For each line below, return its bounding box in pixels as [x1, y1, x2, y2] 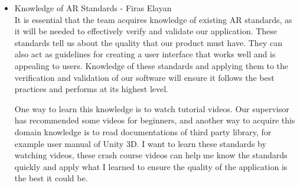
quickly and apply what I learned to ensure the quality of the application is [14, 160, 288, 172]
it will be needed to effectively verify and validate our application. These [14, 25, 278, 37]
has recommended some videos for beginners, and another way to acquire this [14, 114, 295, 126]
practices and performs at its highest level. [14, 83, 168, 95]
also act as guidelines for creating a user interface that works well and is [14, 48, 276, 60]
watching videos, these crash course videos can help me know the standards [14, 149, 288, 161]
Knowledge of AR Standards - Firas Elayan [14, 2, 172, 14]
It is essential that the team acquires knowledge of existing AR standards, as [14, 13, 292, 25]
